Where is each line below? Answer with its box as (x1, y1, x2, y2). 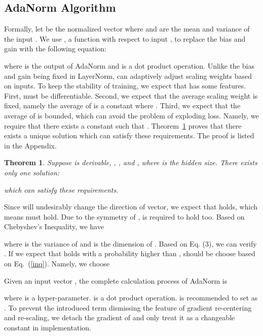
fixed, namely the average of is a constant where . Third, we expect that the (4, 100, 241, 111)
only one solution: (4, 167, 60, 177)
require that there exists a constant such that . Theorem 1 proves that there (4, 120, 242, 131)
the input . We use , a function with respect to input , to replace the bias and (4, 33, 246, 44)
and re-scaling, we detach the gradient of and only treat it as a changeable (4, 312, 235, 323)
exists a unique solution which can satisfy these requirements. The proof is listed (4, 130, 254, 141)
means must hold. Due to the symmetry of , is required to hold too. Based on (4, 211, 245, 222)
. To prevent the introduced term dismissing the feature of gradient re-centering (4, 302, 252, 313)
